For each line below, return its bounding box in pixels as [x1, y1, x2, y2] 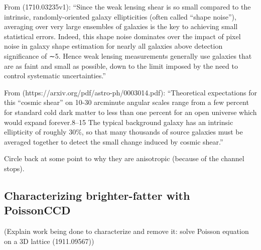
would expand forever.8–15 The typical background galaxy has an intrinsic [4, 116, 233, 127]
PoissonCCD [4, 202, 71, 218]
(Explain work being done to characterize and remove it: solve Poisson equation [4, 226, 249, 236]
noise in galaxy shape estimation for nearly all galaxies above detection [4, 41, 223, 51]
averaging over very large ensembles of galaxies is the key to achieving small [4, 21, 238, 32]
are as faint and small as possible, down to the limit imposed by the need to [4, 60, 238, 71]
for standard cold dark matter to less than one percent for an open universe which [4, 106, 257, 117]
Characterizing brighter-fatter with [4, 187, 190, 203]
